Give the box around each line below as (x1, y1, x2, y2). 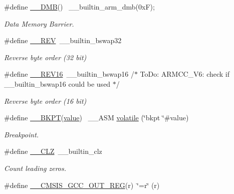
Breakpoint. (4, 129, 39, 139)
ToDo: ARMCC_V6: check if (140, 69, 230, 79)
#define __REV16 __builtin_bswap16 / (4, 69, 134, 79)
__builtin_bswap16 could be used (4, 78, 111, 89)
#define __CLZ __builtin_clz (4, 146, 102, 156)
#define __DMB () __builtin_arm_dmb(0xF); (4, 2, 155, 12)
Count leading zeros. (4, 162, 66, 173)
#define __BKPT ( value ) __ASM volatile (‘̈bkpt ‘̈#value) (4, 112, 189, 123)
